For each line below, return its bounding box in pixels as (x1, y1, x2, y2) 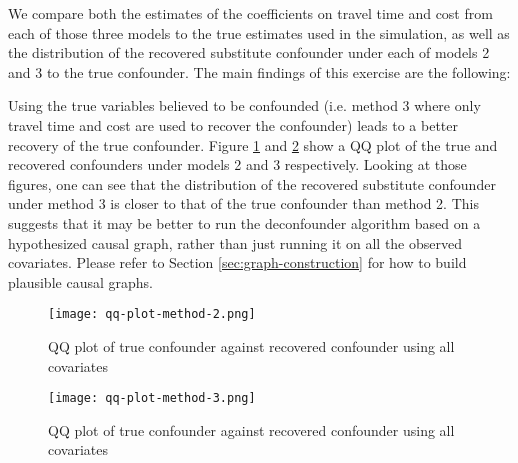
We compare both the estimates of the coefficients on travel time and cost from (8, 3, 493, 23)
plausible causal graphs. (8, 271, 153, 292)
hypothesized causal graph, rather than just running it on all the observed (8, 232, 463, 253)
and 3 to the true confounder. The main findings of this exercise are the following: (8, 61, 511, 82)
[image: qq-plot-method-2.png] (48, 307, 256, 322)
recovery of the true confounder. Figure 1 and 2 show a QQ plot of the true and (8, 134, 498, 155)
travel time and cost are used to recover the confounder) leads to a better (8, 114, 458, 135)
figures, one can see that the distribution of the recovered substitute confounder (8, 173, 496, 194)
